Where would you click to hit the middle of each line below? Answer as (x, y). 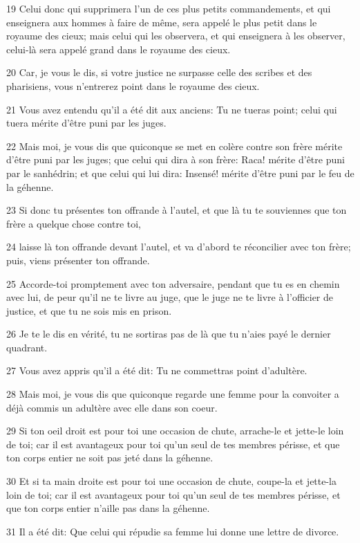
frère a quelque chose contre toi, (74, 223)
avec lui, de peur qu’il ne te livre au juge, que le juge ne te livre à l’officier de (170, 297)
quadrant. (27, 347)
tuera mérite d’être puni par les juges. (86, 123)
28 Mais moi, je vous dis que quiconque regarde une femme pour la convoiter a (173, 394)
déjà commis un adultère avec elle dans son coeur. (112, 407)
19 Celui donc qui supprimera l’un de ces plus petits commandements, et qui (169, 8)
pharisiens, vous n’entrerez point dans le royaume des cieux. (133, 85)
